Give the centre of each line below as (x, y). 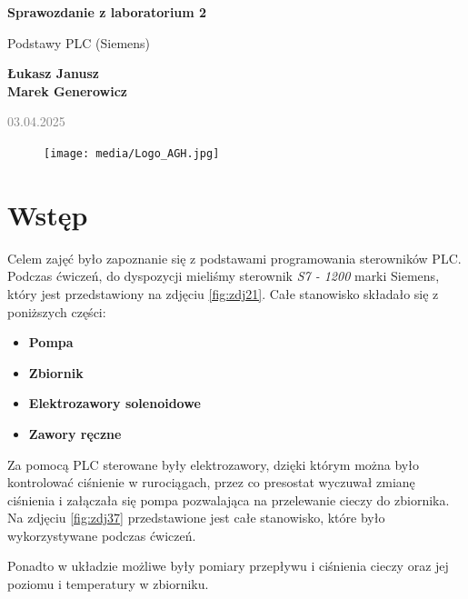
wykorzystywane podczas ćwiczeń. (102, 535)
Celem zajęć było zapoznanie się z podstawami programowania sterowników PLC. (234, 258)
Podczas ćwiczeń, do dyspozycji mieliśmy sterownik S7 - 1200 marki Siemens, (224, 276)
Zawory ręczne (75, 433)
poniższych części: (57, 311)
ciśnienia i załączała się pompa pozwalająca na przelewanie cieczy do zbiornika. (229, 499)
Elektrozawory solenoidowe (115, 403)
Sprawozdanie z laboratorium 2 (107, 12)
